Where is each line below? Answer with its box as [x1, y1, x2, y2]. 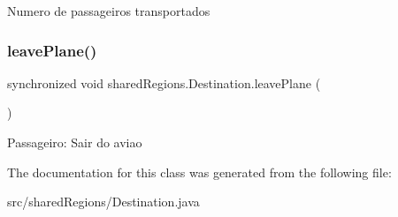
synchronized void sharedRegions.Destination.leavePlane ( [7, 73, 321, 92]
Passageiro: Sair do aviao [7, 133, 142, 151]
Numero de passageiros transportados [7, 2, 210, 19]
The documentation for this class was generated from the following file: [7, 162, 392, 181]
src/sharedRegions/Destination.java [7, 192, 200, 211]
